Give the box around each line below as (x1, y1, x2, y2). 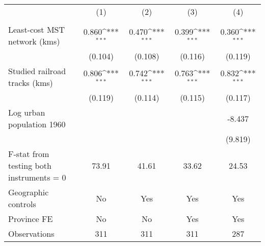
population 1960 (8, 118, 66, 130)
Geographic (8, 186, 49, 198)
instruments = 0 (8, 171, 66, 183)
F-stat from (8, 148, 49, 160)
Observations (8, 228, 55, 239)
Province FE (8, 213, 53, 225)
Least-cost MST (8, 24, 65, 35)
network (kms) (8, 35, 60, 47)
